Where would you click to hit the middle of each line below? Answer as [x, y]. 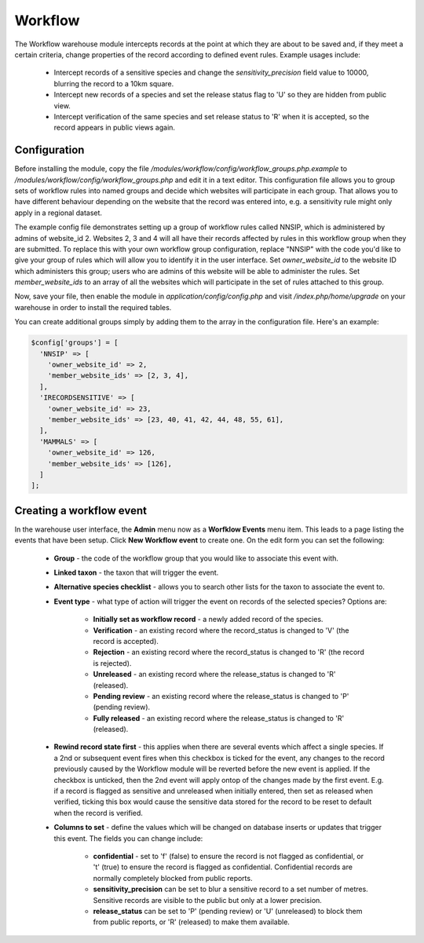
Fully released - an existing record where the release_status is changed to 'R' [219, 718]
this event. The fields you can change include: [128, 838]
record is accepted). [126, 641]
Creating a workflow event [80, 510]
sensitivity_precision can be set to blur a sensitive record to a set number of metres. [230, 889]
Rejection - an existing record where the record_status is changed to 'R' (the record [228, 652]
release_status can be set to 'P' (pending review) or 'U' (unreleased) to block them [228, 911]
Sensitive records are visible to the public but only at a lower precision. [207, 900]
